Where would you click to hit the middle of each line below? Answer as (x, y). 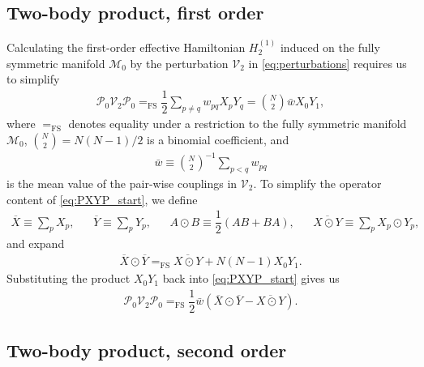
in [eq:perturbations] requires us (328, 63)
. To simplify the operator (317, 183)
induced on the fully (330, 47)
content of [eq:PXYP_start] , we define (102, 199)
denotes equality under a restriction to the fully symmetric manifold (238, 124)
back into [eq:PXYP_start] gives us (251, 278)
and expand (36, 243)
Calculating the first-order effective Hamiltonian (126, 47)
